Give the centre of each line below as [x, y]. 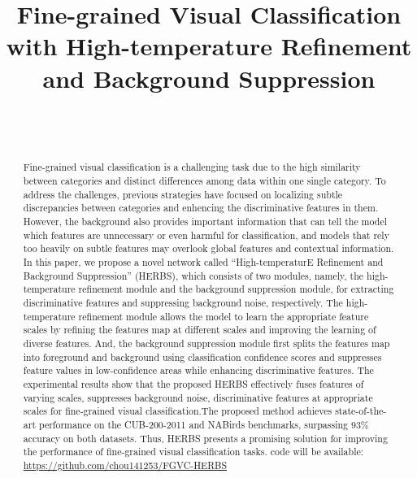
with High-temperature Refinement [209, 46]
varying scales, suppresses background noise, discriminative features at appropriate [198, 397]
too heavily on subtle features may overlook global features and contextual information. [208, 248]
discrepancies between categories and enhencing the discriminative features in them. [201, 208]
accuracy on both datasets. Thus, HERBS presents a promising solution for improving [205, 438]
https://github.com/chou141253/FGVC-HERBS [125, 465]
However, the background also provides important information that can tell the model [205, 222]
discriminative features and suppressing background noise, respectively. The [183, 303]
